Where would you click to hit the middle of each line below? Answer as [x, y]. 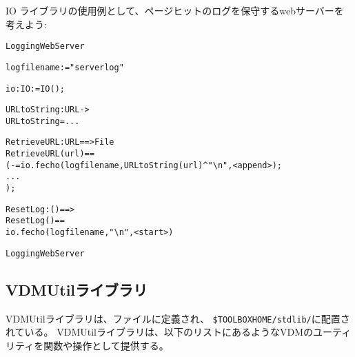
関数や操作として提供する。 [106, 345]
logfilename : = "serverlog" [65, 67]
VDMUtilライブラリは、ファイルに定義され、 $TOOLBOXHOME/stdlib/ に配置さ [178, 318]
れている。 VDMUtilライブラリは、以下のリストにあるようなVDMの [160, 332]
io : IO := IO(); [35, 89]
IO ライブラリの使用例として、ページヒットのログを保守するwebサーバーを [175, 10]
